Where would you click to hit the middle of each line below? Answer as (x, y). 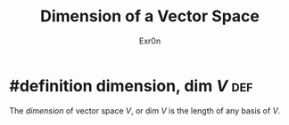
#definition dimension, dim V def (131, 86)
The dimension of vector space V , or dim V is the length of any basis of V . (145, 110)
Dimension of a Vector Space (150, 16)
